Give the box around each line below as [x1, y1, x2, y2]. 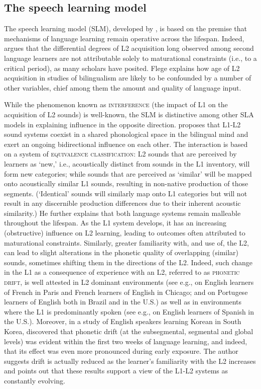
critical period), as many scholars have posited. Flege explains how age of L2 [4, 62, 240, 73]
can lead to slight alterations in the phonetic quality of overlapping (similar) [4, 247, 239, 258]
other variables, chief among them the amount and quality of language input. [4, 82, 241, 93]
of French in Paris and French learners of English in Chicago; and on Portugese [4, 286, 248, 297]
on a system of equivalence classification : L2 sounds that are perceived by [4, 148, 237, 159]
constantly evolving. [4, 375, 65, 385]
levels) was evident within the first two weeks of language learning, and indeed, [4, 336, 247, 346]
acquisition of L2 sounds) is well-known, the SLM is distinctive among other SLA [4, 109, 254, 119]
